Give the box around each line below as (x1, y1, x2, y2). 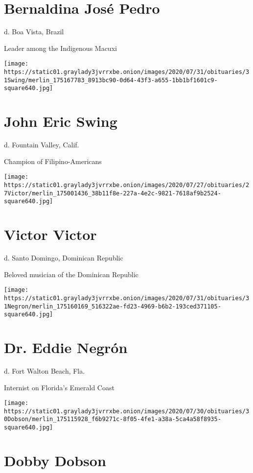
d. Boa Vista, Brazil (4, 26, 64, 37)
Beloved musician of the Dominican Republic (4, 269, 138, 279)
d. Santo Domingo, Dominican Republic (4, 253, 123, 262)
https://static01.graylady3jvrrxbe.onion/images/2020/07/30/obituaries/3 (4, 407, 250, 415)
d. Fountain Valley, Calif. (4, 140, 79, 150)
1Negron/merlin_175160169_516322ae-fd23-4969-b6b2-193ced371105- (4, 303, 221, 310)
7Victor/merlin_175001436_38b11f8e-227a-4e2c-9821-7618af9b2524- (4, 189, 221, 197)
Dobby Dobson (4, 450, 106, 470)
